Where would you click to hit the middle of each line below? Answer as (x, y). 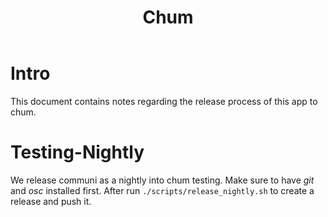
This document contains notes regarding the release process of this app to (164, 101)
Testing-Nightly (77, 152)
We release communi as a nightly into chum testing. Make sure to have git (162, 180)
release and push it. (51, 201)
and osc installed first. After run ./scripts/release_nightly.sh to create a (162, 190)
